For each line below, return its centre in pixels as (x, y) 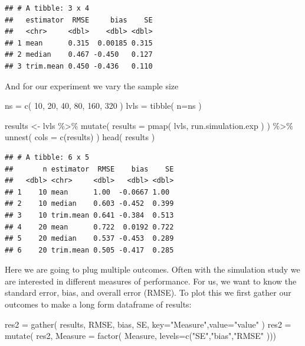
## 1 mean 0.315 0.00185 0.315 (79, 43)
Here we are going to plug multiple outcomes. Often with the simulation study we (152, 269)
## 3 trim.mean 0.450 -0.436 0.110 (79, 66)
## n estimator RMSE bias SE (89, 169)
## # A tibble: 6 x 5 (47, 157)
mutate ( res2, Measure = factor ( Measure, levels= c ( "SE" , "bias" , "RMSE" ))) (141, 336)
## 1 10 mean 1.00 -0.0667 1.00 (87, 192)
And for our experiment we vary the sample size (92, 85)
